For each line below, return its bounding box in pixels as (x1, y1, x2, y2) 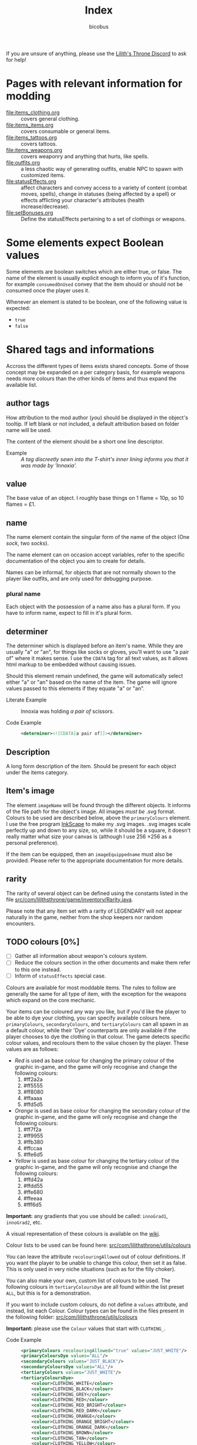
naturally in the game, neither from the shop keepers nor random (6, 913, 163, 920)
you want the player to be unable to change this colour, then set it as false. (6, 1259, 187, 1266)
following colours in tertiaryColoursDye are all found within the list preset (6, 1283, 184, 1290)
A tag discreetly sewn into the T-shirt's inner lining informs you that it (21, 455, 189, 463)
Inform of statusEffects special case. (14, 972, 106, 979)
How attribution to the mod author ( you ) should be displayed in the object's (6, 414, 188, 421)
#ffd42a (23, 1176, 43, 1183)
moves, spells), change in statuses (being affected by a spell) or (21, 190, 176, 198)
